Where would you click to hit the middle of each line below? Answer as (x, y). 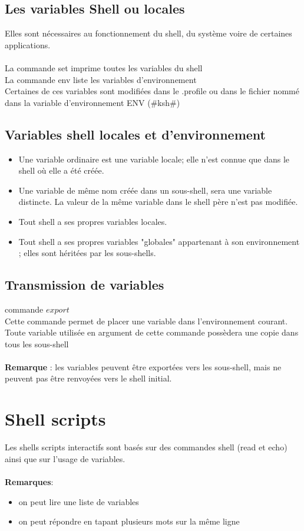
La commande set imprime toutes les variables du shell (104, 67)
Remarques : (29, 481)
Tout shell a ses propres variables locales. (93, 221)
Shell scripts (55, 419)
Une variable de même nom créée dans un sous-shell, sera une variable (145, 190)
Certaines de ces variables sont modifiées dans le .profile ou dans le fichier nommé (152, 91)
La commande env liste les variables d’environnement (101, 79)
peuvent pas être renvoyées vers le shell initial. (88, 378)
